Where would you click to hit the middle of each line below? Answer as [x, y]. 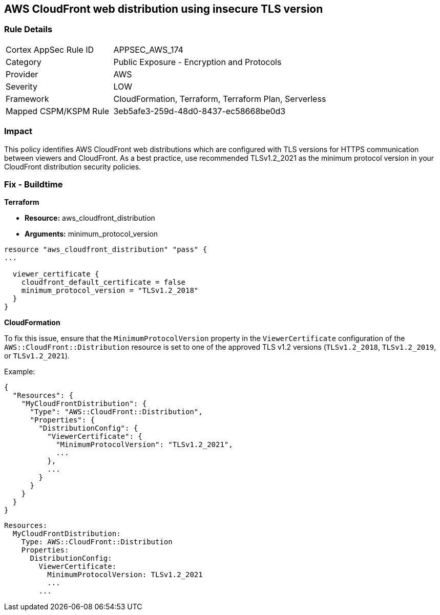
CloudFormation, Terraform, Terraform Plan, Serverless [220, 99]
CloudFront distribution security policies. [73, 166]
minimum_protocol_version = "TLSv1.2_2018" [110, 291]
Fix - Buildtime [34, 184]
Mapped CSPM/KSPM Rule [58, 111]
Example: [20, 372]
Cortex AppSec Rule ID [50, 49]
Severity [22, 86]
